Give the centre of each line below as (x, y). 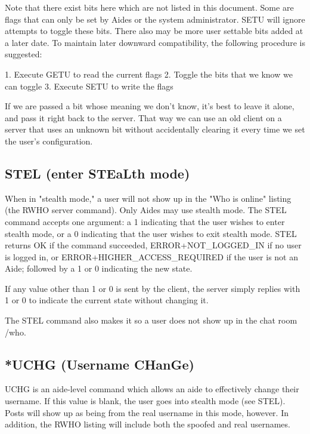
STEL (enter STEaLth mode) (97, 173)
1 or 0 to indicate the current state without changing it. (107, 300)
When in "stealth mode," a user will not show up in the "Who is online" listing (148, 198)
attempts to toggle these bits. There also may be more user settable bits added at (154, 31)
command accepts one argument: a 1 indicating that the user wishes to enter (145, 221)
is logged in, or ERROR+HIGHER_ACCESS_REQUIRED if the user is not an (151, 256)
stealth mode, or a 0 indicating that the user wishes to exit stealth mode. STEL (151, 233)
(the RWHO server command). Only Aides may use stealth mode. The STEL (146, 210)
